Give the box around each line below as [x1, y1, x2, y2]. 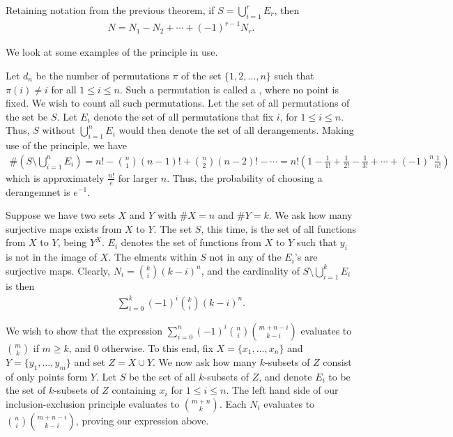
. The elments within [108, 250, 197, 264]
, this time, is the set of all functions [201, 221, 357, 236]
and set [74, 354, 105, 369]
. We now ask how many [153, 354, 257, 369]
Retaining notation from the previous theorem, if [6, 3, 215, 17]
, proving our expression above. [75, 413, 209, 427]
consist [323, 354, 352, 369]
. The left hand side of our [226, 383, 339, 397]
